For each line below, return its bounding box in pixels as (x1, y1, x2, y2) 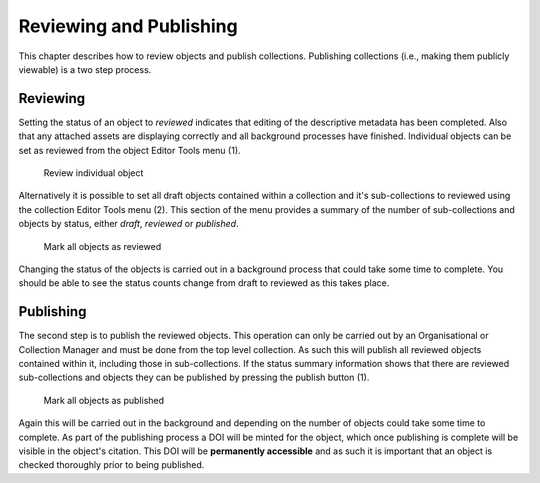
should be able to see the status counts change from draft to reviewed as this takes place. (18, 277, 390, 289)
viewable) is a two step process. (18, 63, 152, 75)
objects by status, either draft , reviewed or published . (18, 218, 239, 230)
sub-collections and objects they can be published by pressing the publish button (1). (18, 371, 370, 384)
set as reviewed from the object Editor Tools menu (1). (18, 144, 241, 156)
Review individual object (43, 167, 144, 179)
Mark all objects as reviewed (43, 240, 162, 252)
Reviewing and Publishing (18, 15, 239, 37)
